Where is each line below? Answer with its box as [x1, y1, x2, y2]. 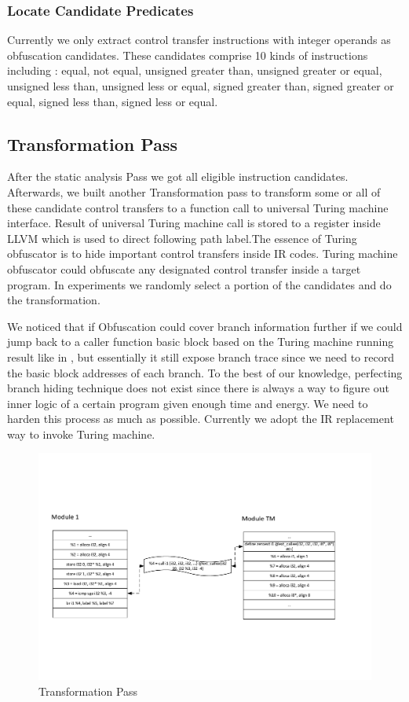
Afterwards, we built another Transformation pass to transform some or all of [7, 183, 381, 200]
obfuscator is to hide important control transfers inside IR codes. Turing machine [7, 245, 398, 262]
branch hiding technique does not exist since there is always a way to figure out [7, 380, 389, 396]
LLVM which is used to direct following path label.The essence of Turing [7, 230, 357, 246]
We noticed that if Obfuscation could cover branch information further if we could [7, 318, 403, 334]
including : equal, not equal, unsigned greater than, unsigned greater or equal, [7, 62, 382, 79]
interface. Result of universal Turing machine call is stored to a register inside [7, 215, 381, 231]
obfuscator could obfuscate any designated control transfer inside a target [7, 260, 361, 277]
